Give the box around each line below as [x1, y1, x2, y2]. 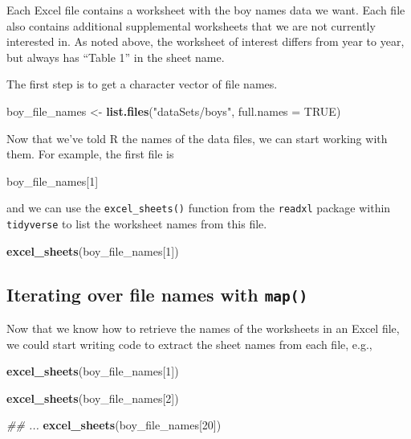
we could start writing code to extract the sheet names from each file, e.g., [6, 335, 372, 352]
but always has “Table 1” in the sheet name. [6, 48, 225, 65]
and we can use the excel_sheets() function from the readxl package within [6, 199, 391, 216]
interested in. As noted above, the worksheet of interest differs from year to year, [6, 33, 405, 50]
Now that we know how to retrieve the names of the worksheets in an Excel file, [6, 320, 400, 337]
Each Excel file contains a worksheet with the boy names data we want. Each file [6, 2, 405, 18]
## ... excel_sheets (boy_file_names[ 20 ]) [6, 416, 222, 433]
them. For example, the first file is [6, 146, 174, 162]
